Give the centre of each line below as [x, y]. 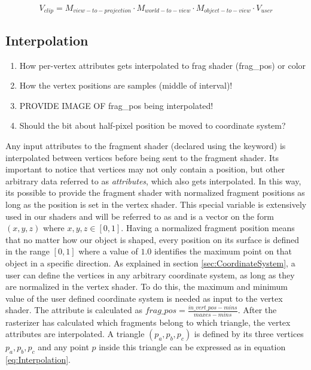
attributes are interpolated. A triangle [75, 334]
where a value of [108, 251]
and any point [63, 347]
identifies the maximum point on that [223, 251]
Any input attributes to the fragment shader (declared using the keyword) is [146, 146]
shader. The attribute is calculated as [74, 310]
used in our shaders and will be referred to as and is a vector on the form [140, 216]
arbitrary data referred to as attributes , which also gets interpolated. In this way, [153, 181]
